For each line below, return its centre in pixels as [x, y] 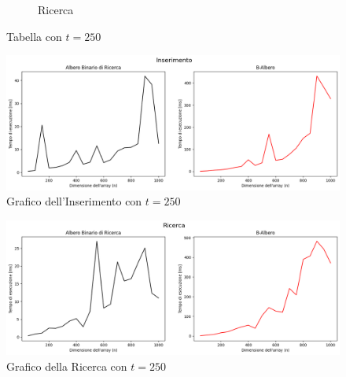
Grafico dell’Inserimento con [74, 201]
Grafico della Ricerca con [67, 366]
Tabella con [34, 36]
